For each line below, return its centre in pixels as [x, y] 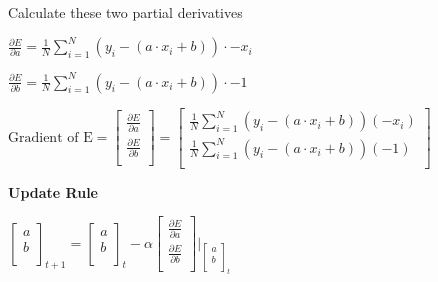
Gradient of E [50, 137]
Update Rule [53, 191]
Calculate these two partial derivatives [125, 12]
